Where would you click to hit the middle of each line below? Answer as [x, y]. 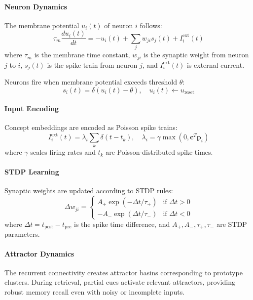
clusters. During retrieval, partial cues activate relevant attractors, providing [120, 282]
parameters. [22, 234]
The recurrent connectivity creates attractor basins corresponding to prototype [124, 272]
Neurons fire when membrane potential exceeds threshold [91, 82]
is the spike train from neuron [92, 64]
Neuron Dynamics [36, 6]
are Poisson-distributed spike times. [159, 152]
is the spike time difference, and [122, 224]
